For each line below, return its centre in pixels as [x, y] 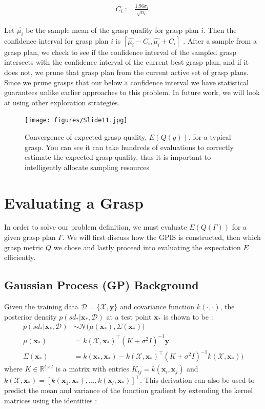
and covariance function [157, 306]
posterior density [30, 316]
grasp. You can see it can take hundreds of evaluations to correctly [129, 147]
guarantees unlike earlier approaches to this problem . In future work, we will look [132, 92]
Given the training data [41, 306]
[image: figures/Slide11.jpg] [76, 120]
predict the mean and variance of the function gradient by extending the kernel [129, 390]
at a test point [129, 316]
